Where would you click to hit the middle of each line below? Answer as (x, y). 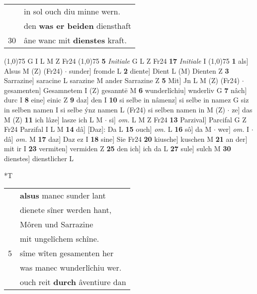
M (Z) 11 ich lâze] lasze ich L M (53, 119)
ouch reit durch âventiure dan (73, 282)
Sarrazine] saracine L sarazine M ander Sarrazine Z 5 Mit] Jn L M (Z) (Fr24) (122, 80)
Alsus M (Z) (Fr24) (33, 70)
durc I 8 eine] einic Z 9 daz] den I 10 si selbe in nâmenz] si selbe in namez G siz (127, 100)
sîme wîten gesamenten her (67, 253)
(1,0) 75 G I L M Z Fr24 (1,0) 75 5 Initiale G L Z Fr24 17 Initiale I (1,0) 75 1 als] (126, 61)
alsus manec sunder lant (63, 196)
